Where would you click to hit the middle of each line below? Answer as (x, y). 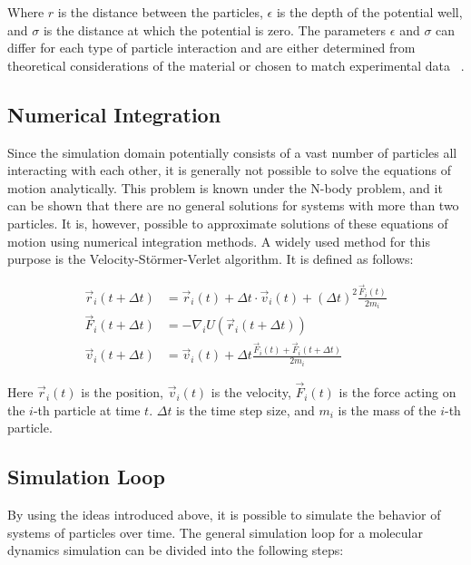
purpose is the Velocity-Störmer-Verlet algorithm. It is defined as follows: (211, 259)
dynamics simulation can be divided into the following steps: (176, 550)
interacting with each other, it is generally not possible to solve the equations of (229, 170)
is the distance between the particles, (160, 12)
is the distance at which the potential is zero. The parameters (215, 29)
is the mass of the (387, 409)
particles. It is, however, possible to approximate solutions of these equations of (228, 223)
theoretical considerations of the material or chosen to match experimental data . (236, 65)
